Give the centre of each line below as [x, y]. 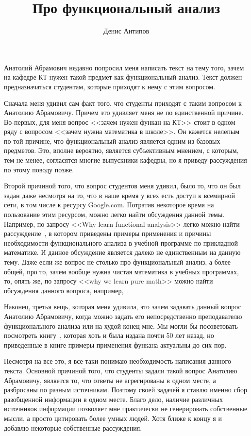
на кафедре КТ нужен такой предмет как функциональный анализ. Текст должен [123, 77]
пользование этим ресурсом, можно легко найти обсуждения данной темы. [114, 214]
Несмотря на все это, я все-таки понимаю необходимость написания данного [117, 361]
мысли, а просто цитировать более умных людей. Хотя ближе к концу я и [113, 418]
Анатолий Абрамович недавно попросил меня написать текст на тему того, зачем [124, 67]
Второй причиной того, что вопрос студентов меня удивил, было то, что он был [122, 186]
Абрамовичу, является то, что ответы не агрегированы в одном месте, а [110, 380]
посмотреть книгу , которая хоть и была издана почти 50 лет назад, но [109, 335]
